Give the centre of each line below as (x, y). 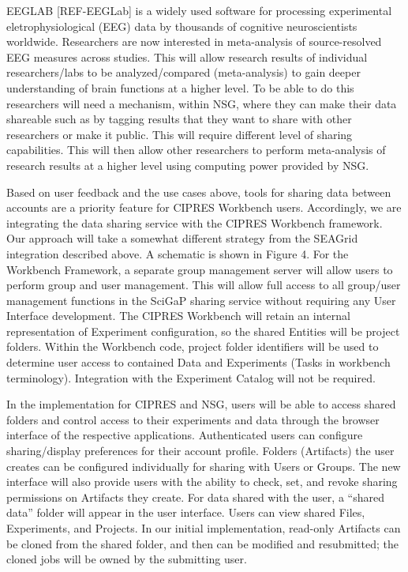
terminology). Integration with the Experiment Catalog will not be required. (191, 377)
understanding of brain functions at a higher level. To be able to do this (180, 87)
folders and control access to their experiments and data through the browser (193, 419)
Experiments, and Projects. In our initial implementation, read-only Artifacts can (204, 528)
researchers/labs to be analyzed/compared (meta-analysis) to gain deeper (183, 72)
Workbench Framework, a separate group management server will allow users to (200, 269)
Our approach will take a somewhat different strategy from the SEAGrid (182, 238)
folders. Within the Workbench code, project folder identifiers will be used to (193, 346)
